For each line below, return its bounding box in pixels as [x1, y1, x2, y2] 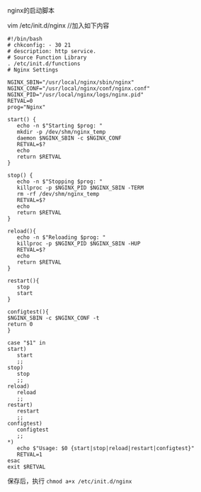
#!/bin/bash [7, 35, 42, 43]
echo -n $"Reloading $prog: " [16, 234, 106, 241]
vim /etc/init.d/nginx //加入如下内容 [7, 21, 110, 30]
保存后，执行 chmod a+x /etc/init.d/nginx [7, 477, 132, 485]
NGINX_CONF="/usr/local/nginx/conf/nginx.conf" [7, 85, 151, 92]
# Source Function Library [7, 54, 87, 61]
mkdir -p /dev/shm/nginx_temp [16, 128, 106, 135]
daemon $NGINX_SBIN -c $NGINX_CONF [16, 135, 122, 142]
